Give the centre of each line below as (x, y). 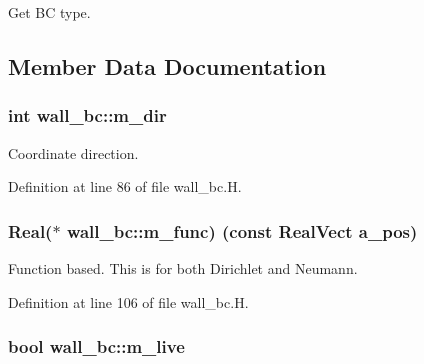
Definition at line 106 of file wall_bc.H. (128, 301)
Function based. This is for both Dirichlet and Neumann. (183, 268)
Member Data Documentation (167, 65)
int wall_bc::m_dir (87, 115)
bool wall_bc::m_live (96, 346)
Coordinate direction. (73, 152)
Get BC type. (49, 12)
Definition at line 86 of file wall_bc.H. (125, 186)
